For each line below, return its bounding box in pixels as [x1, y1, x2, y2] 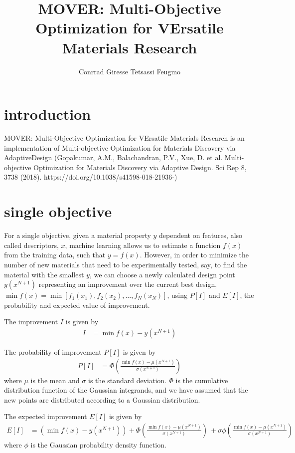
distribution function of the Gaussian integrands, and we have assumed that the [4, 385, 248, 395]
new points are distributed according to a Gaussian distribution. [4, 394, 200, 405]
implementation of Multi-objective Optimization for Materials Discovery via [4, 142, 236, 153]
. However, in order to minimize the [140, 249, 249, 260]
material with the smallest [4, 269, 84, 279]
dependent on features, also [159, 230, 243, 240]
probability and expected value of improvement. [4, 299, 150, 310]
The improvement [4, 316, 58, 327]
